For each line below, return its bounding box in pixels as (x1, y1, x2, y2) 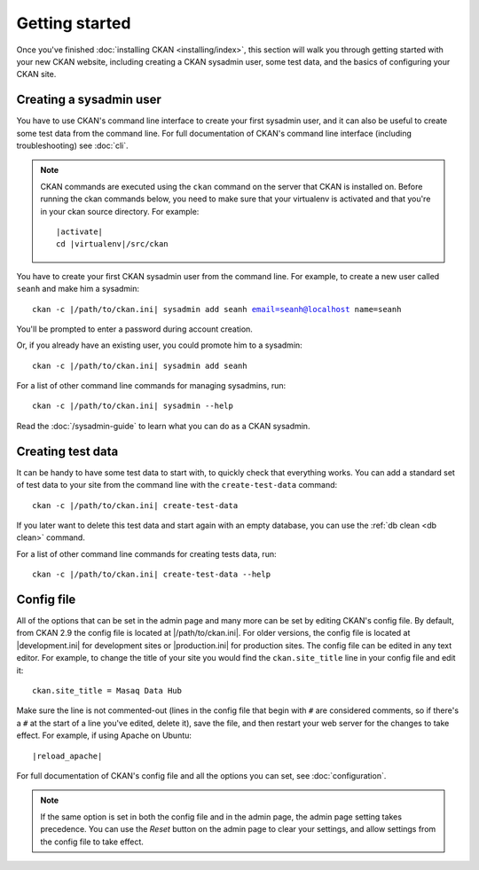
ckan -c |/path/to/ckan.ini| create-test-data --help (32, 569, 271, 580)
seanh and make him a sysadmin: (16, 284, 140, 294)
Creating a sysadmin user (16, 92, 161, 107)
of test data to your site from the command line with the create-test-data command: (16, 480, 338, 490)
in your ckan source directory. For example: (40, 206, 200, 216)
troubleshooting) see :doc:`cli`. (16, 140, 129, 151)
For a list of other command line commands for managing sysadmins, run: (16, 380, 287, 391)
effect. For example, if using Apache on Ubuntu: (16, 730, 192, 741)
